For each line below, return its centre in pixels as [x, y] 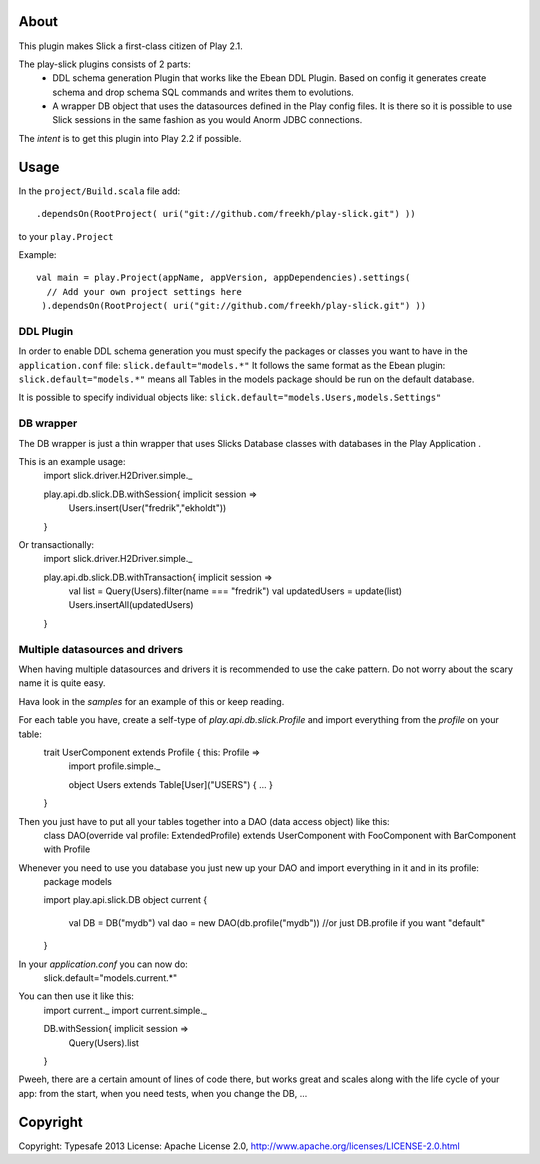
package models [77, 882]
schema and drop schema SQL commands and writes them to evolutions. [203, 92]
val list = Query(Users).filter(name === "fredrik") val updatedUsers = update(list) [235, 591]
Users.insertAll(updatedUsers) [131, 605]
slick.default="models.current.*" [110, 978]
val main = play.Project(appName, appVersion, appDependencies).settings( [223, 278]
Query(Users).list [104, 1042]
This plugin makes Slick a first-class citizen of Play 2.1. [131, 46]
